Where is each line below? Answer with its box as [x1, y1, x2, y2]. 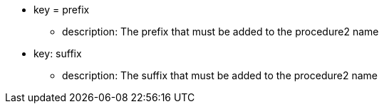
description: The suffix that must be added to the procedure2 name [62, 69, 378, 81]
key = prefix [33, 4, 90, 16]
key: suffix [33, 47, 82, 59]
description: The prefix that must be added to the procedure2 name [62, 25, 379, 38]
